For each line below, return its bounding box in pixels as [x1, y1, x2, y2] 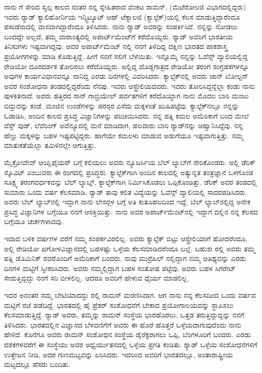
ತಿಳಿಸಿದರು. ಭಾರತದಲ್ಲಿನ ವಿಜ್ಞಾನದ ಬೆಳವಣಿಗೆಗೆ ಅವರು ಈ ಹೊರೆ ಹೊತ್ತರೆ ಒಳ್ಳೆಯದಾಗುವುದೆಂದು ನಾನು [4, 319, 241, 330]
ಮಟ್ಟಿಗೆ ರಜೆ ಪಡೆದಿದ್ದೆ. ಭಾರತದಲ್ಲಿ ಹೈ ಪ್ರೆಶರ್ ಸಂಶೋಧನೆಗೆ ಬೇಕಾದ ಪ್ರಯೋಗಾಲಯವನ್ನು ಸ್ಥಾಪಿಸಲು [4, 299, 234, 310]
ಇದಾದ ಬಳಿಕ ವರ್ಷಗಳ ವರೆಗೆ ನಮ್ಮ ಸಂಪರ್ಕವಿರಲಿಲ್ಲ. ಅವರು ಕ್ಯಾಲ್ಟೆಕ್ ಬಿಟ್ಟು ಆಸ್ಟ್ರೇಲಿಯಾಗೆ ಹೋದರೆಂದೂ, [4, 233, 247, 244]
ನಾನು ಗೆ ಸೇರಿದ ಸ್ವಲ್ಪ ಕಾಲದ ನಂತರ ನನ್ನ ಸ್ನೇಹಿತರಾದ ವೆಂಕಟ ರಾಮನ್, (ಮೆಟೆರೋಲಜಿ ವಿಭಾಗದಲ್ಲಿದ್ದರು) [4, 2, 246, 12]
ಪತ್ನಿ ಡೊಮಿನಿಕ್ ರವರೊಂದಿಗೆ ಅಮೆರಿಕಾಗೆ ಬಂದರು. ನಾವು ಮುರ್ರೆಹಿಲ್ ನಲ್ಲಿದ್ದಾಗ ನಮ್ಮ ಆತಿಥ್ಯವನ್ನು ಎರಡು [4, 253, 246, 263]
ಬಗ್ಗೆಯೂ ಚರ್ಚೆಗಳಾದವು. [4, 216, 63, 227]
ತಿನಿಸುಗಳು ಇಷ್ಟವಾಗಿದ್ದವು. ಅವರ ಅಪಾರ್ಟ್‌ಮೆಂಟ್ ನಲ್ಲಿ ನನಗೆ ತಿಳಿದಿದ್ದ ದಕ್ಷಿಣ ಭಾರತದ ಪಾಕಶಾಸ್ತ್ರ [4, 41, 228, 51]
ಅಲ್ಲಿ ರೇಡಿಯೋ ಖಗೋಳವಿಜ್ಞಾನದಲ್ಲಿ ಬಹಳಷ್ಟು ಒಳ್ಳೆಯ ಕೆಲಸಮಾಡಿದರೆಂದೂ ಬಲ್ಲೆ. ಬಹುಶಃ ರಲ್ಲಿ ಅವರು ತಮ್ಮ [4, 243, 255, 253]
